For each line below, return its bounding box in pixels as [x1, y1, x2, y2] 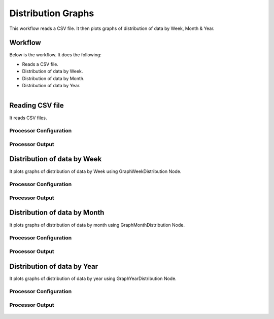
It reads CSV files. [9, 115, 47, 121]
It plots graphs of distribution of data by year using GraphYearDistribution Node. [9, 275, 177, 281]
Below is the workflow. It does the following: [9, 52, 101, 58]
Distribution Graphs [9, 8, 94, 19]
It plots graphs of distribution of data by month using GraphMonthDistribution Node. [9, 222, 185, 228]
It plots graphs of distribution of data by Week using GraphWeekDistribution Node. [9, 168, 182, 174]
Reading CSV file [9, 101, 64, 110]
